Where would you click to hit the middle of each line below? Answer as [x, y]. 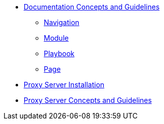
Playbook [59, 53]
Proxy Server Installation [64, 85]
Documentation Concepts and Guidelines [92, 7]
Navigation [62, 22]
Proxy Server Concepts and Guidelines [88, 100]
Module [56, 38]
